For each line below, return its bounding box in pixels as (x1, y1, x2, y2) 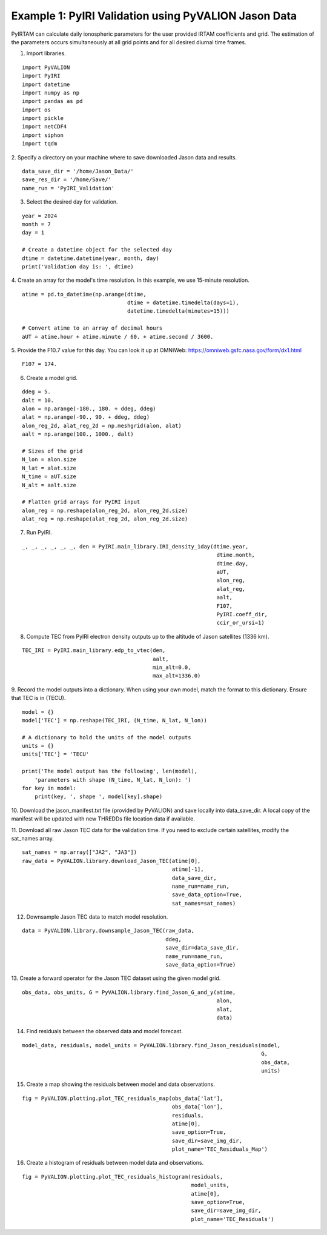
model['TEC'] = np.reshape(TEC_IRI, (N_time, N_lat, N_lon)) (22, 717, 207, 724)
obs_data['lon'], (171, 1104, 223, 1110)
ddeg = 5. (22, 388, 51, 395)
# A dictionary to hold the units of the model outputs (22, 734, 191, 741)
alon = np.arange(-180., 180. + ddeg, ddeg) (22, 405, 157, 412)
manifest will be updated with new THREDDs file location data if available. (11, 815, 195, 822)
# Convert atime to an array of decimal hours (22, 325, 163, 331)
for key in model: (22, 785, 77, 792)
